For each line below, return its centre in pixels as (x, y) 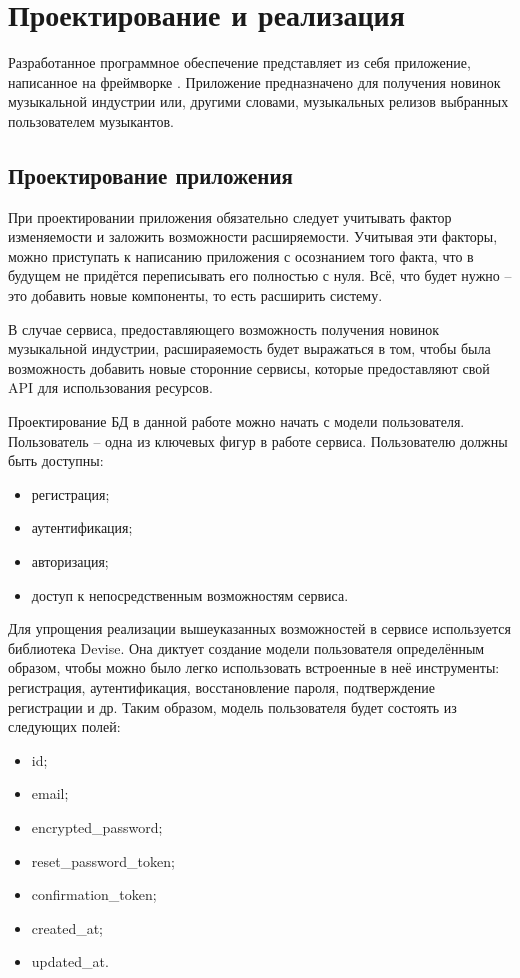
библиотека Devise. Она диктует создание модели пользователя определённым (246, 647)
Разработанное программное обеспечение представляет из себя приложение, (239, 62)
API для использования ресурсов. (110, 387)
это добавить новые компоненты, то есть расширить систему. (195, 295)
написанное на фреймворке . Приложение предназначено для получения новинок (254, 81)
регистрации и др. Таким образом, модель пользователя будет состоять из (232, 706)
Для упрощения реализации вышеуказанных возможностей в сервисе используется (259, 628)
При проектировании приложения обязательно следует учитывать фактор (230, 216)
